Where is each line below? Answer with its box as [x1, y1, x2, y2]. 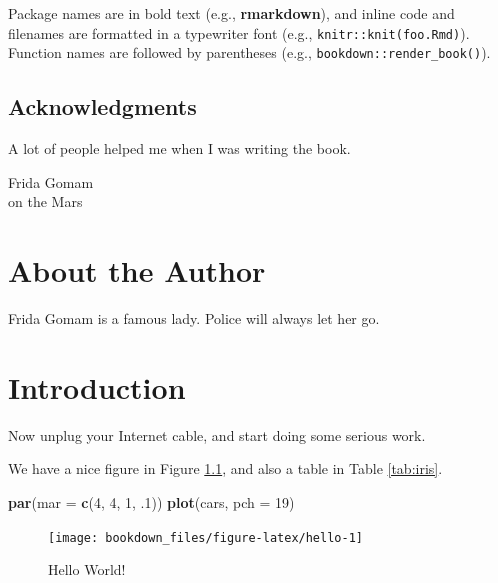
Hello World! [48, 559, 126, 580]
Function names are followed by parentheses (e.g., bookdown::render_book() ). [8, 42, 491, 63]
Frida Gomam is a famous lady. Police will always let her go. [8, 308, 380, 329]
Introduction [8, 366, 186, 407]
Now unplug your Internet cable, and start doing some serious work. [8, 424, 426, 445]
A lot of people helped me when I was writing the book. [8, 138, 351, 159]
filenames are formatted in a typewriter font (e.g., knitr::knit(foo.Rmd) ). [8, 22, 470, 43]
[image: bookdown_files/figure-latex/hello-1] [48, 530, 363, 545]
